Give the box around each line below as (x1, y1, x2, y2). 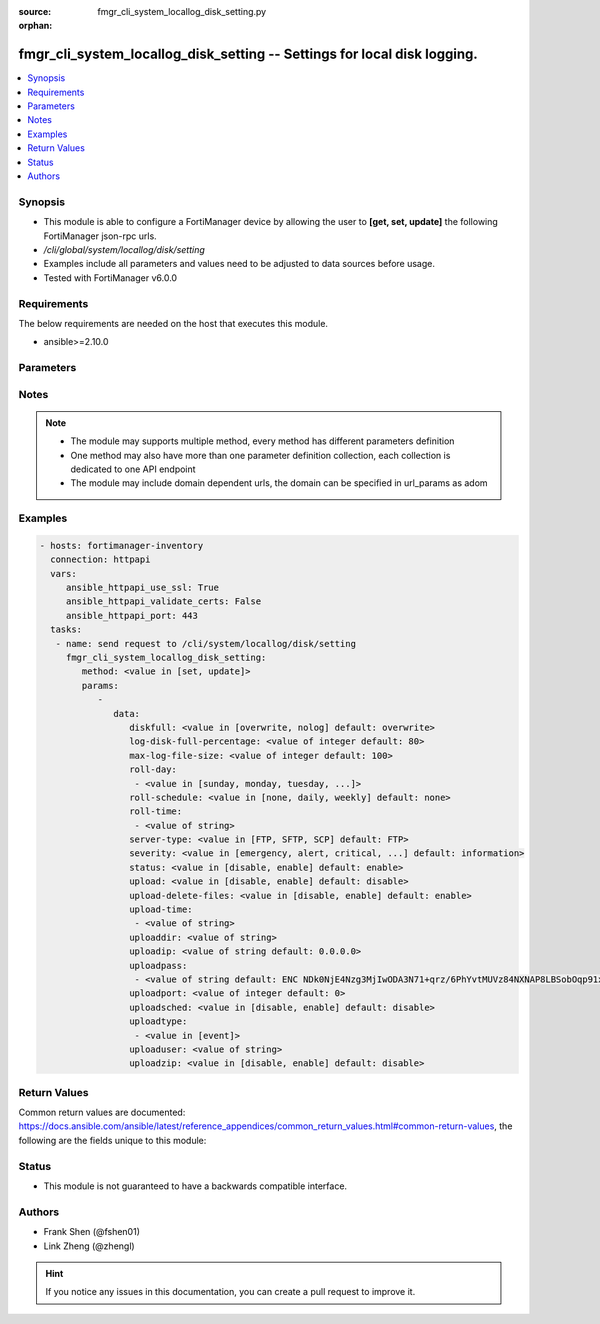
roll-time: (128, 806, 183, 817)
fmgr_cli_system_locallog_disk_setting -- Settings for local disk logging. (18, 46, 479, 63)
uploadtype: (128, 1016, 188, 1027)
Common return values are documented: (18, 1106, 186, 1119)
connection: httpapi (50, 554, 151, 565)
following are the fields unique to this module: (18, 1134, 207, 1146)
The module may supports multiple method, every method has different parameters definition (70, 435, 455, 447)
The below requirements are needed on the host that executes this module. (18, 317, 329, 329)
